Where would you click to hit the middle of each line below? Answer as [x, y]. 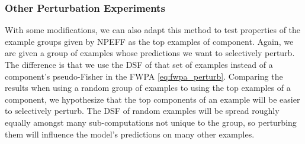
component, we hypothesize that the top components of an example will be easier [152, 99]
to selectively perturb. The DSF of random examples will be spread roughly [142, 111]
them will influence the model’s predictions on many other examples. [130, 134]
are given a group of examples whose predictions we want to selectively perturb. [150, 53]
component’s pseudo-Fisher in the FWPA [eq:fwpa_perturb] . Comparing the [144, 76]
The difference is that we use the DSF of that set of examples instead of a [139, 64]
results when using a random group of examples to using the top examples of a [148, 88]
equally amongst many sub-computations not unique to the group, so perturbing [151, 122]
